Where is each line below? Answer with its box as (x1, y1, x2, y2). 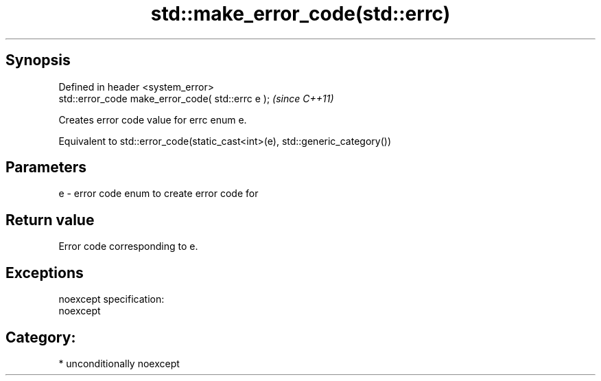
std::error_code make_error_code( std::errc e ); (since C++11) (58, 92, 334, 104)
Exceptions (5, 264, 84, 281)
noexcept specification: (58, 293, 165, 305)
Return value (5, 211, 95, 229)
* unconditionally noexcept (58, 357, 180, 369)
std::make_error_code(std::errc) (150, 2, 451, 25)
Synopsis (5, 51, 71, 69)
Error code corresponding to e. (58, 240, 198, 253)
